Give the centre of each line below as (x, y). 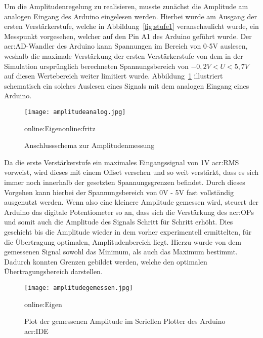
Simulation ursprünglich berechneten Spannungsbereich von (96, 66)
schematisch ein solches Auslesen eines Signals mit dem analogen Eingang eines (127, 85)
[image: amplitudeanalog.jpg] (75, 112)
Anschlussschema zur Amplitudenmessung (90, 145)
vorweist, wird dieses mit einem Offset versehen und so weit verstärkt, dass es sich (131, 172)
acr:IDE (36, 331)
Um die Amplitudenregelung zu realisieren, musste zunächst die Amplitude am (126, 6)
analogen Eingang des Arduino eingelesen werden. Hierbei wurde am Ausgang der (130, 16)
